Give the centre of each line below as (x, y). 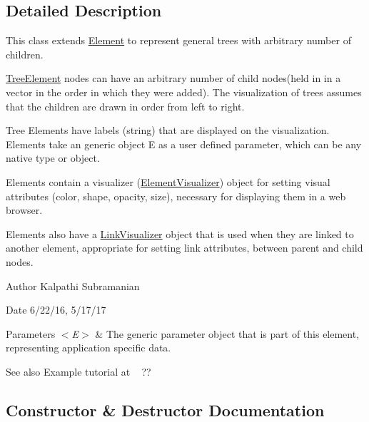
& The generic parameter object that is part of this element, (227, 333)
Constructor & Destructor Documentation (165, 410)
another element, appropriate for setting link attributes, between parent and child (184, 248)
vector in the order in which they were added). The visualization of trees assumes (184, 92)
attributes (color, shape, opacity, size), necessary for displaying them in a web (176, 196)
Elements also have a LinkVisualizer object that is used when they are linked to (180, 233)
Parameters (31, 333)
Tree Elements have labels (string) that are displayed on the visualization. (168, 130)
